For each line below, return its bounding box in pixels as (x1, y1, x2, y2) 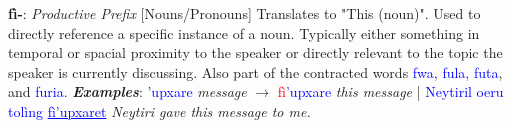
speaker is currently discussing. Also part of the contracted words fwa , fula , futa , (8, 61, 503, 82)
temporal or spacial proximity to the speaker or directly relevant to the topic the (8, 42, 503, 63)
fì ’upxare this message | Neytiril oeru (277, 81, 504, 102)
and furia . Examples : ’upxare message (8, 81, 247, 102)
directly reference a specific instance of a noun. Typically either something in (8, 22, 480, 43)
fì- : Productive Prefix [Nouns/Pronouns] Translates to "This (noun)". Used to (8, 3, 481, 23)
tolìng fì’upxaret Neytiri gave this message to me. (8, 100, 311, 121)
